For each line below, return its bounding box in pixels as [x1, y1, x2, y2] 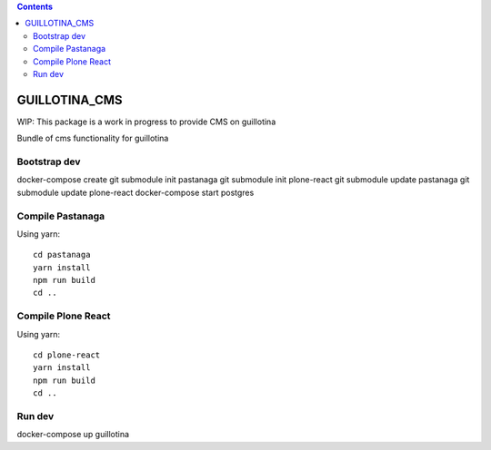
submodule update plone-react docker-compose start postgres [16, 187, 255, 198]
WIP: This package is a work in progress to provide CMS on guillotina [16, 116, 276, 127]
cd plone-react [33, 350, 101, 360]
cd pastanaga [33, 249, 91, 260]
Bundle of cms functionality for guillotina [16, 132, 169, 144]
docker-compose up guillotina [16, 429, 130, 440]
